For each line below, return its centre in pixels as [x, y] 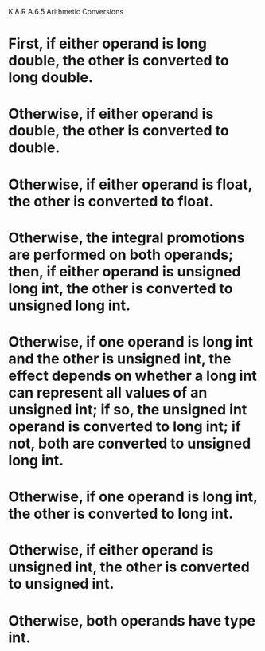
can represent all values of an [108, 392]
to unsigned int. [61, 584]
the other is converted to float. [111, 201]
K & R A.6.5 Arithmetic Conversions [66, 12]
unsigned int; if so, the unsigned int [128, 409]
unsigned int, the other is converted [129, 567]
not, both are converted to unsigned [130, 443]
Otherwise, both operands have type [132, 620]
